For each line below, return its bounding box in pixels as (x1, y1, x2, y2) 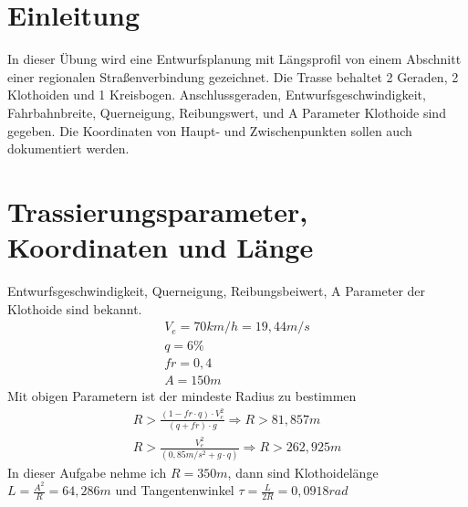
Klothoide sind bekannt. (7, 299, 142, 318)
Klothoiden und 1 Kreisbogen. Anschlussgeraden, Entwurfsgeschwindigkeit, (7, 85, 426, 104)
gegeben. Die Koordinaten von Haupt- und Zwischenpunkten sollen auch (7, 121, 412, 140)
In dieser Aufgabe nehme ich (7, 462, 167, 481)
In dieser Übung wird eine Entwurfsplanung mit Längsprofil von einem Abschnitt (7, 49, 462, 69)
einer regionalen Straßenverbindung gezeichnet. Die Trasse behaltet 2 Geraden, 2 (7, 67, 459, 86)
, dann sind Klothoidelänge (227, 462, 379, 481)
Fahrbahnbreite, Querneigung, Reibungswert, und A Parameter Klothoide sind (7, 102, 446, 121)
